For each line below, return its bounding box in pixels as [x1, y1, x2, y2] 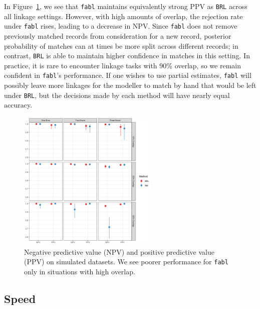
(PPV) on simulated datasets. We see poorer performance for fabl [24, 256, 228, 267]
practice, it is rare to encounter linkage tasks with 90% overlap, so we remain [4, 60, 241, 70]
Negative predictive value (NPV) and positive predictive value [24, 246, 214, 257]
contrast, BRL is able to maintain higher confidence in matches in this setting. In [4, 50, 250, 61]
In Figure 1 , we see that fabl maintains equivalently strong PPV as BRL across [4, 1, 247, 11]
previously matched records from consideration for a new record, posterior [4, 30, 231, 41]
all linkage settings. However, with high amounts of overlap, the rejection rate [4, 11, 243, 21]
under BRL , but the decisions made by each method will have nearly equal [4, 89, 230, 100]
